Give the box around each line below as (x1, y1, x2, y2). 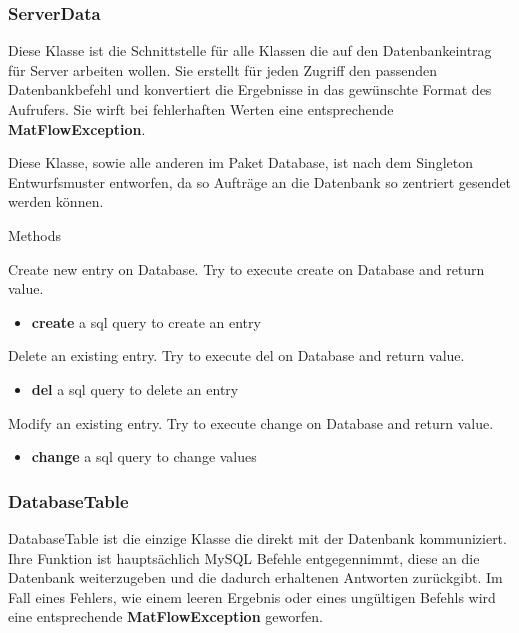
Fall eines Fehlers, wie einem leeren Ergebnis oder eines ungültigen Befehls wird (8, 586, 496, 607)
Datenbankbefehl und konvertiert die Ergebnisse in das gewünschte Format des (8, 79, 492, 100)
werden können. (8, 191, 104, 212)
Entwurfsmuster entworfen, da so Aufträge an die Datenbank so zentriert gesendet (8, 171, 512, 192)
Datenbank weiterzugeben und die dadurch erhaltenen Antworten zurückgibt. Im (8, 567, 503, 588)
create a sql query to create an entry (31, 311, 261, 332)
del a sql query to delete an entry (31, 378, 239, 399)
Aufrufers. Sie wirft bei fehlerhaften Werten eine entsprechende (8, 99, 394, 119)
